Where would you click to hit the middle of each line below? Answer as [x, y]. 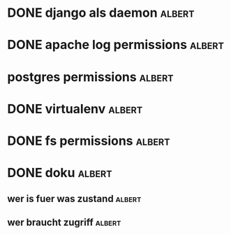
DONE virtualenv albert [75, 109]
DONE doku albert [60, 173]
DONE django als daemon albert [101, 13]
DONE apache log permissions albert [116, 45]
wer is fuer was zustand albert [74, 198]
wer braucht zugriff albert [64, 222]
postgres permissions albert [90, 77]
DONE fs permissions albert [89, 141]
